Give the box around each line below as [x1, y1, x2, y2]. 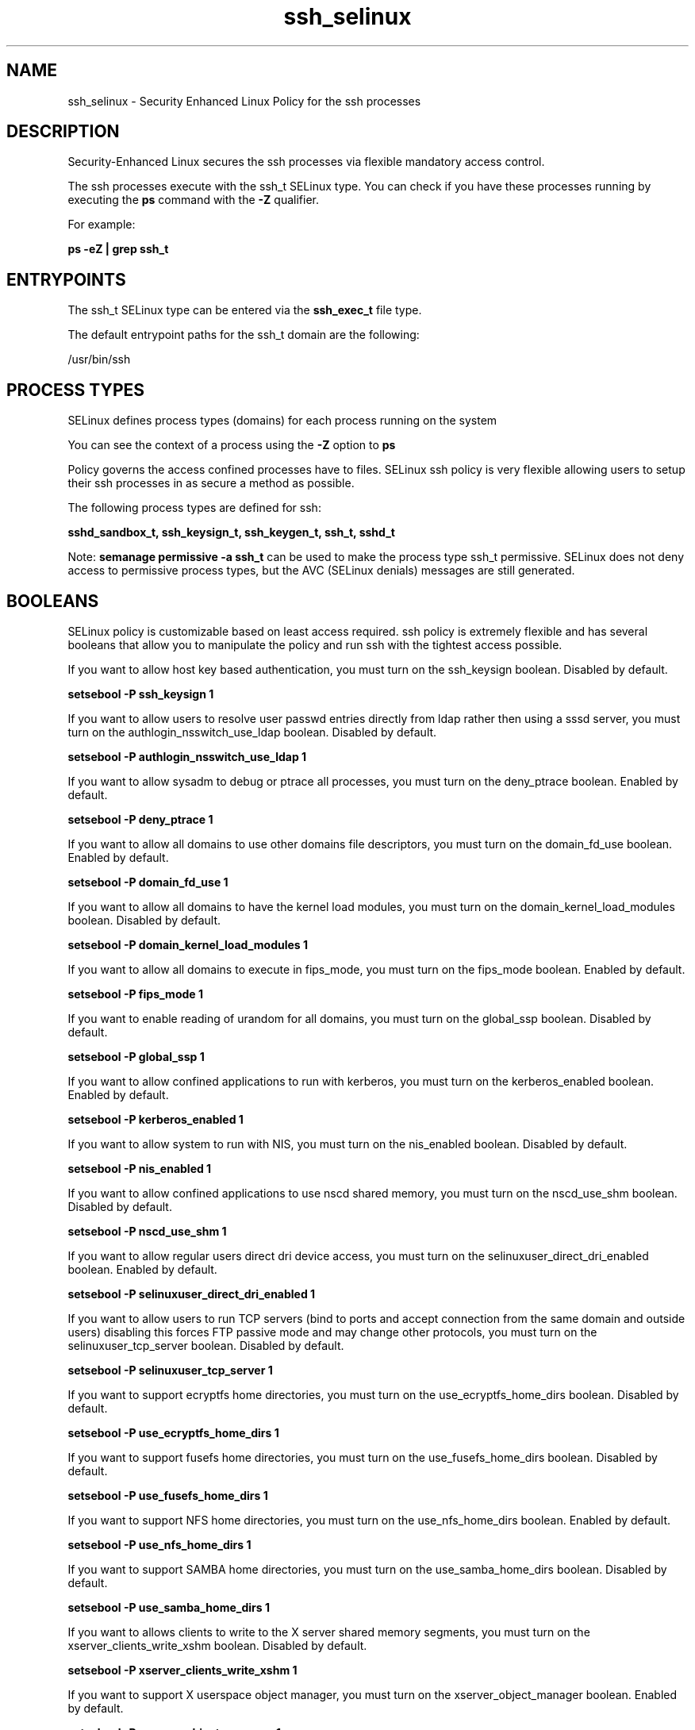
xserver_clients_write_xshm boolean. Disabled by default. [67, 1638, 367, 1652]
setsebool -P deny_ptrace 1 [67, 812, 213, 826]
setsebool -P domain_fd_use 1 [67, 875, 228, 889]
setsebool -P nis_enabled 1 [67, 1161, 212, 1175]
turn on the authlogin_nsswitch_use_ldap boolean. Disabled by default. [67, 725, 437, 739]
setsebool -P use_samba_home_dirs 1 [67, 1600, 270, 1614]
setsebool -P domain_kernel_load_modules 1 [67, 937, 309, 951]
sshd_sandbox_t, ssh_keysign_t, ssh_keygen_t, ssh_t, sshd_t [67, 525, 395, 540]
